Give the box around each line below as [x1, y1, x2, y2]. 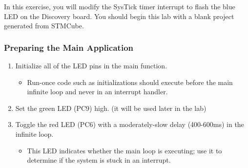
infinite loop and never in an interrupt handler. [27, 86, 168, 97]
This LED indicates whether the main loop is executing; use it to [27, 145, 222, 155]
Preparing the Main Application [4, 41, 133, 53]
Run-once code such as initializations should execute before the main [27, 77, 233, 87]
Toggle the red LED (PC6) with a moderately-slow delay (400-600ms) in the [15, 119, 244, 129]
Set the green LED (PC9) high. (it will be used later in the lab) [15, 103, 207, 113]
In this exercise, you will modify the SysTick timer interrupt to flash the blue [4, 1, 235, 11]
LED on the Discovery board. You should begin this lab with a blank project [4, 11, 234, 21]
